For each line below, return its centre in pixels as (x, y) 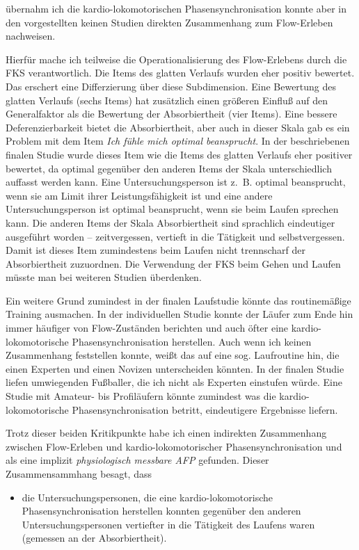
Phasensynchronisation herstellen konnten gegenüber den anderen (161, 511)
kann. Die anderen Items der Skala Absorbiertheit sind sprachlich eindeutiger (170, 222)
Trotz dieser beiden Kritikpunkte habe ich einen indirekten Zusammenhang (166, 433)
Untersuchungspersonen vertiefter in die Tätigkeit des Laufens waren (168, 524)
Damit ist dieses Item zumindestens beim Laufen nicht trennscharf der (156, 250)
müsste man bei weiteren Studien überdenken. (104, 277)
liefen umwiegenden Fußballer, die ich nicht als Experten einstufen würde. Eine (174, 382)
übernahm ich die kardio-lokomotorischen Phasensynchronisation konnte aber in (176, 8)
